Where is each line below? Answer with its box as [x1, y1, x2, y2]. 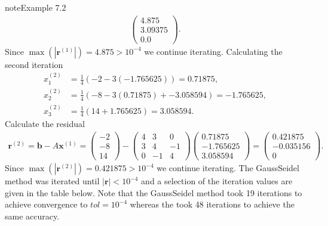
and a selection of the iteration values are [141, 175, 293, 187]
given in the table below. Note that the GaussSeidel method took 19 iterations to [5, 186, 302, 199]
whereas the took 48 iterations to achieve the [130, 198, 295, 210]
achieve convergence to [5, 198, 88, 210]
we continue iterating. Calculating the [144, 45, 283, 57]
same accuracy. [5, 209, 60, 222]
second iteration [5, 58, 63, 70]
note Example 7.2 [5, 1, 66, 13]
